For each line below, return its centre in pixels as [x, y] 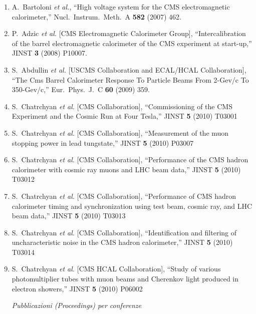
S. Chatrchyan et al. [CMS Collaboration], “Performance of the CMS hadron [130, 160]
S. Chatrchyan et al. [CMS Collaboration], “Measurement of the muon [120, 132]
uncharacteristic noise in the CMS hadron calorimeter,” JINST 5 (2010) [122, 242]
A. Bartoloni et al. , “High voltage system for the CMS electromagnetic [121, 7]
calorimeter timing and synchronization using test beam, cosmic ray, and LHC [132, 206]
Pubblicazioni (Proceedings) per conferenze [77, 305]
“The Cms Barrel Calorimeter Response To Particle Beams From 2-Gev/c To [130, 79]
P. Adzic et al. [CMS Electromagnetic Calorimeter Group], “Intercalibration [129, 33]
